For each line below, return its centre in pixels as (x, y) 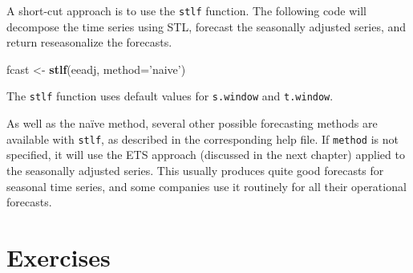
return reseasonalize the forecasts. (89, 42)
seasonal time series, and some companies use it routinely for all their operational (206, 186)
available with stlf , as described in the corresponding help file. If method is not (202, 139)
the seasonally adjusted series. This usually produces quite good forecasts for (195, 170)
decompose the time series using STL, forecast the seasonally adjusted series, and (206, 26)
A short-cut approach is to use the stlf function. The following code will (186, 10)
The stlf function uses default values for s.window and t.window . (170, 96)
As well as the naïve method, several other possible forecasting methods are (192, 123)
